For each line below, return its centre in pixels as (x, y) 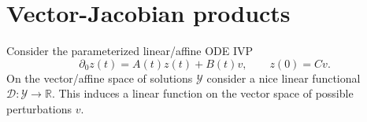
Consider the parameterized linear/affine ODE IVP (130, 51)
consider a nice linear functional (284, 78)
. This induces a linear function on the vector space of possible (202, 93)
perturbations (39, 108)
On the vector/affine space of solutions (100, 78)
